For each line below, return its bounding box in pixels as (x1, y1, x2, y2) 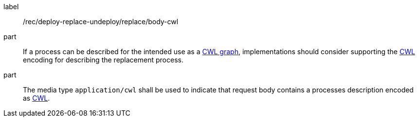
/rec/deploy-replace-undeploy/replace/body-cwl (23, 17, 179, 26)
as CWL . (23, 94, 50, 102)
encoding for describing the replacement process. (23, 56, 183, 64)
